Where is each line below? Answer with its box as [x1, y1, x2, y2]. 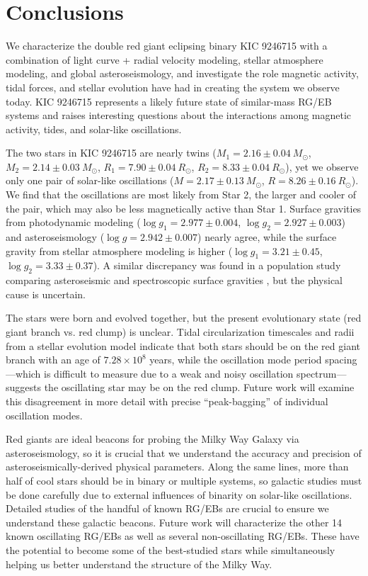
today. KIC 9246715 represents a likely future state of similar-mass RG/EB [6, 94, 332, 108]
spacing [325, 352, 357, 367]
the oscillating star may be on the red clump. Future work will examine [44, 380, 355, 395]
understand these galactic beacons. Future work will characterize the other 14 [6, 514, 343, 529]
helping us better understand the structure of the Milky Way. [6, 556, 272, 571]
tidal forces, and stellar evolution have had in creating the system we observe [6, 79, 340, 94]
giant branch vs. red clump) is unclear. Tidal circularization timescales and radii [6, 324, 355, 339]
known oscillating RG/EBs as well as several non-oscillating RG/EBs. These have [6, 529, 360, 543]
